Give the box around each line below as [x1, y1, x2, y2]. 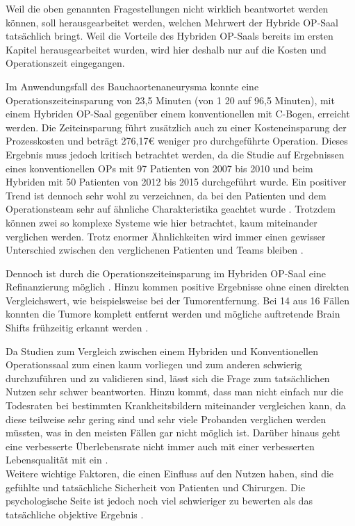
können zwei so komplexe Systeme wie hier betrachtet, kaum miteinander [6, 215, 317, 229]
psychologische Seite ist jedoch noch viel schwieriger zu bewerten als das [6, 493, 313, 508]
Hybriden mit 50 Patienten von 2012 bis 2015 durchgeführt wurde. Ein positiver [6, 174, 347, 189]
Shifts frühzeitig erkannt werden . [6, 320, 149, 335]
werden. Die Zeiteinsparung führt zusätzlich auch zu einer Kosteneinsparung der [6, 120, 347, 134]
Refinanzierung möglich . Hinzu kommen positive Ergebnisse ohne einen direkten [6, 279, 349, 294]
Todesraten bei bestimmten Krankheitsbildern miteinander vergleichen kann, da [6, 398, 346, 413]
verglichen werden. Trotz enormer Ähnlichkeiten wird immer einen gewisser [6, 229, 326, 243]
